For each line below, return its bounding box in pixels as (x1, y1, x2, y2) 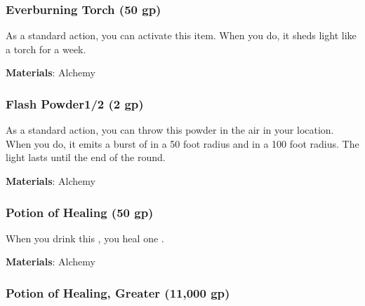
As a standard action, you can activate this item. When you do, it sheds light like (6, 28, 357, 43)
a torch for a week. (6, 41, 86, 56)
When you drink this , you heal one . (6, 230, 164, 245)
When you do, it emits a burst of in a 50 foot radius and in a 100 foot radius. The (6, 136, 359, 151)
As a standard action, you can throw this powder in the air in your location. (6, 123, 334, 137)
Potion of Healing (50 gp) (6, 203, 154, 221)
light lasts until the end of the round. (6, 150, 166, 165)
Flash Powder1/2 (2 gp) (6, 95, 144, 112)
